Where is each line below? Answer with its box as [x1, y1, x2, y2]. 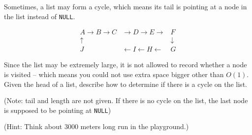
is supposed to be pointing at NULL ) [4, 105, 111, 115]
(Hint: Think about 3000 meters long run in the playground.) [4, 121, 189, 132]
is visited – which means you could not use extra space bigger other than [4, 69, 224, 79]
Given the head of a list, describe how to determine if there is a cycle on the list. [4, 79, 247, 89]
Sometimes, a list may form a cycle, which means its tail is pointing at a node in [4, 1, 247, 11]
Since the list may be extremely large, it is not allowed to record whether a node [4, 59, 247, 70]
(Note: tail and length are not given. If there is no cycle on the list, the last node [4, 95, 248, 106]
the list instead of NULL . [4, 11, 75, 21]
